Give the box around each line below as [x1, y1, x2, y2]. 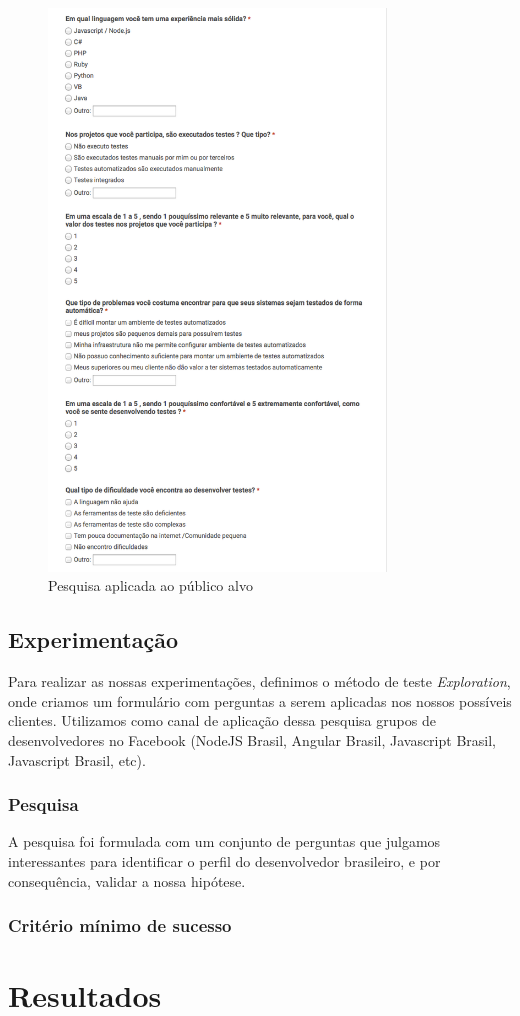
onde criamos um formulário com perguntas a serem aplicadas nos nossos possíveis [8, 690, 512, 711]
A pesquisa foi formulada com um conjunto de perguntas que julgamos [8, 831, 441, 852]
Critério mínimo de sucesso [8, 913, 232, 938]
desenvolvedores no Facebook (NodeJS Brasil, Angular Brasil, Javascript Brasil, [8, 730, 496, 751]
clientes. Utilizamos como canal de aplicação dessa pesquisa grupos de [8, 710, 436, 731]
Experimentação [8, 624, 179, 655]
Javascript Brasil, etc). [8, 749, 146, 770]
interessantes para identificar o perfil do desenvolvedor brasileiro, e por [8, 851, 441, 872]
